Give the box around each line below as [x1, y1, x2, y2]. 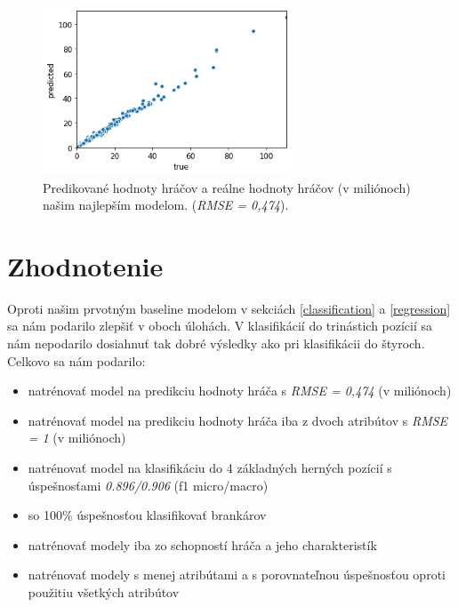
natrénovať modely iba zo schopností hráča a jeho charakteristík [28, 535, 377, 554]
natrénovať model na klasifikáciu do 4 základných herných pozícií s [28, 459, 392, 477]
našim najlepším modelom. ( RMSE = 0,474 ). [43, 196, 289, 214]
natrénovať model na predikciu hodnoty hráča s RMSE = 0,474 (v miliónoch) [28, 381, 452, 400]
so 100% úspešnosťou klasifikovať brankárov [28, 506, 267, 524]
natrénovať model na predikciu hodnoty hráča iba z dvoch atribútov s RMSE [28, 411, 448, 429]
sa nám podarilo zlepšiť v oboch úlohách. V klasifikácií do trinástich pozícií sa [7, 316, 433, 335]
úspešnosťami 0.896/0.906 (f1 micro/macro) [28, 475, 269, 494]
